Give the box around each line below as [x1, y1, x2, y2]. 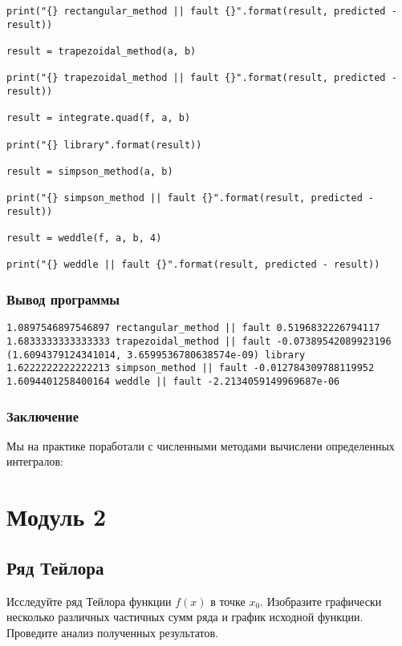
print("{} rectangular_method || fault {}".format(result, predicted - [6, 6, 397, 17]
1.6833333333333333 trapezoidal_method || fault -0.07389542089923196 [6, 336, 392, 347]
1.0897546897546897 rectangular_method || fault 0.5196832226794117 [6, 322, 380, 334]
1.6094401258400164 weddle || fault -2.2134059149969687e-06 [6, 375, 340, 387]
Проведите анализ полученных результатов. [6, 624, 219, 640]
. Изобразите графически [260, 592, 382, 609]
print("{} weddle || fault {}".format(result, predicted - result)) [6, 259, 380, 271]
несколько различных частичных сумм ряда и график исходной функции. [6, 608, 363, 625]
